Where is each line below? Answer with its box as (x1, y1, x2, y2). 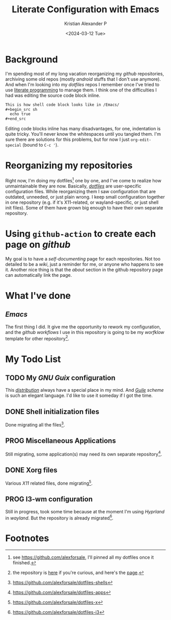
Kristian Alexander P (64, 20, 107, 27)
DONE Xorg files (5, 466, 58, 474)
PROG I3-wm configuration (5, 495, 93, 504)
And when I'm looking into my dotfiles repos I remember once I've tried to (5, 81, 160, 87)
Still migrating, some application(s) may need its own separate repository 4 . (5, 450, 162, 457)
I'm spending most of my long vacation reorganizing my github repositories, (5, 70, 164, 77)
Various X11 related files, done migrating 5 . (5, 479, 93, 486)
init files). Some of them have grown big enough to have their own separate (5, 204, 163, 210)
